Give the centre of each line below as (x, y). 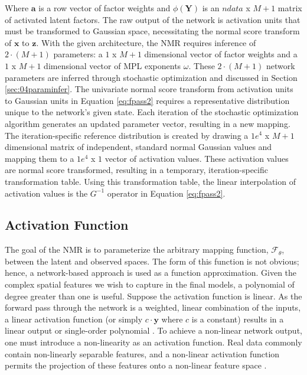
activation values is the (46, 193)
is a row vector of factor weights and (104, 8)
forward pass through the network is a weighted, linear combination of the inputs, (153, 307)
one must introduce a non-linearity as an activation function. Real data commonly (153, 342)
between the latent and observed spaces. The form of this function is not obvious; (152, 261)
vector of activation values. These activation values (197, 158)
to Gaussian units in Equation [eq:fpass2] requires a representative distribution (147, 100)
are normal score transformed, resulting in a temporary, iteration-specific (136, 170)
